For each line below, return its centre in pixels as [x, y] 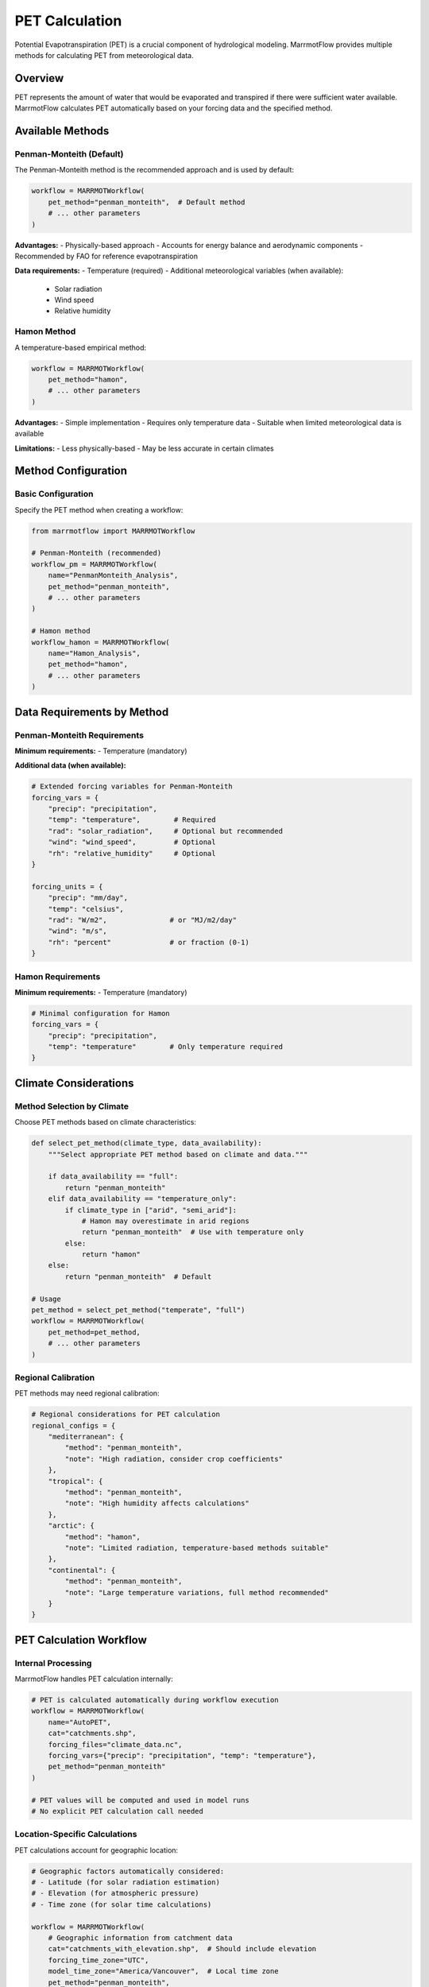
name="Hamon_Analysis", [94, 653]
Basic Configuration [54, 494]
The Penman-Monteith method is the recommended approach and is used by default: [154, 170]
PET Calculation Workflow [81, 1640]
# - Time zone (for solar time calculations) [122, 1904]
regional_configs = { [73, 1425]
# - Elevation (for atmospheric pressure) [115, 1893]
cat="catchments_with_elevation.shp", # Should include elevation [182, 1949]
